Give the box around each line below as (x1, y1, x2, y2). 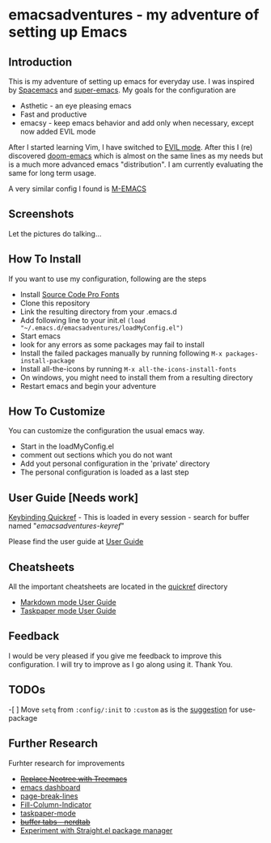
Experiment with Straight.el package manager (19, 825, 173, 835)
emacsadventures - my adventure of (8, 6, 260, 24)
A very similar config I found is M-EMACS (8, 184, 147, 194)
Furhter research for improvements (8, 758, 125, 768)
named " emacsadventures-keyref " (8, 521, 125, 531)
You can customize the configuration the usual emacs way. (8, 426, 205, 436)
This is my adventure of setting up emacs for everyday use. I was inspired (8, 77, 255, 86)
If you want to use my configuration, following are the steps (8, 274, 207, 283)
